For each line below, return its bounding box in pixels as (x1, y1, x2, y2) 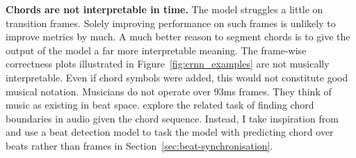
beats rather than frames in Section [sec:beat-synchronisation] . (6, 138, 273, 152)
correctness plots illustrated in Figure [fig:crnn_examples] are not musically (6, 56, 330, 71)
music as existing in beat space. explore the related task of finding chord (6, 97, 314, 112)
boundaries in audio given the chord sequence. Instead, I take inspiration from (6, 111, 339, 125)
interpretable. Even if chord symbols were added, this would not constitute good (6, 70, 348, 84)
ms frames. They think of (223, 84, 332, 98)
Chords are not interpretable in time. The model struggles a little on (6, 2, 323, 16)
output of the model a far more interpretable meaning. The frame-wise (6, 42, 307, 57)
